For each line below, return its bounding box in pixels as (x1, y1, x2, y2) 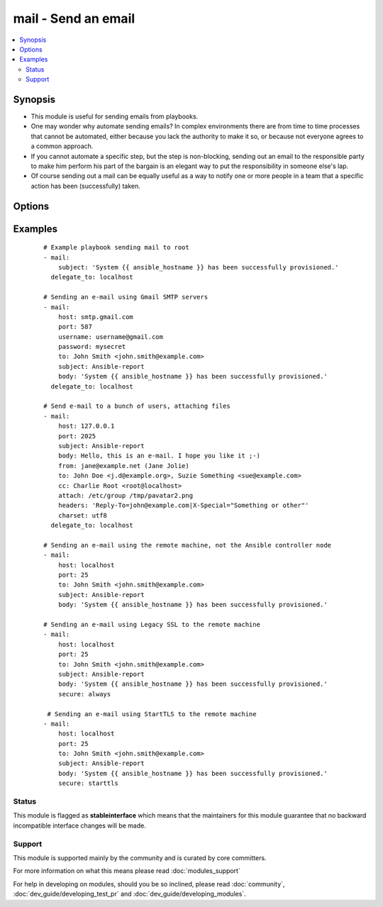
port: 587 (57, 323, 92, 331)
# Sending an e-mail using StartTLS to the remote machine (47, 710, 257, 718)
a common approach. (30, 142, 94, 150)
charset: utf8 (57, 511, 108, 519)
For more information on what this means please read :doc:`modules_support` (13, 867, 240, 875)
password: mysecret (57, 343, 126, 351)
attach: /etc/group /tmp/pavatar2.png (57, 491, 194, 499)
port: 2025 (57, 432, 96, 440)
